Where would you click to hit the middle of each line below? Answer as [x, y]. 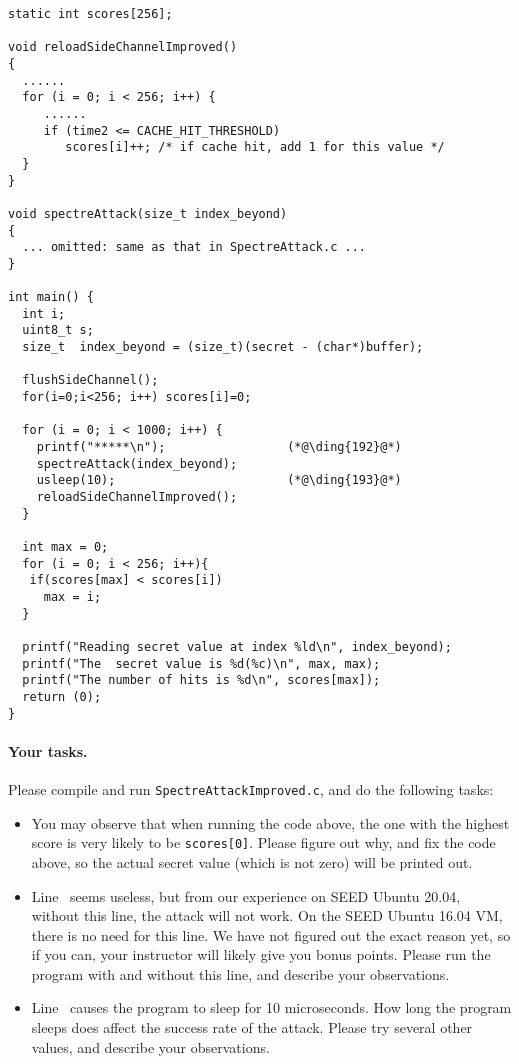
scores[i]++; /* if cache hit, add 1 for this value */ [255, 147]
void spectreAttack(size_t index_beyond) [148, 213]
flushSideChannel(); [90, 380]
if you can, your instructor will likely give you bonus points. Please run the [261, 954]
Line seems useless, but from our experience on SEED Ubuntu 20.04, [246, 895]
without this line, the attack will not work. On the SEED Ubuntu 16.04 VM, [267, 915]
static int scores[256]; [90, 14]
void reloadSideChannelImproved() [123, 47]
